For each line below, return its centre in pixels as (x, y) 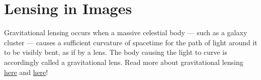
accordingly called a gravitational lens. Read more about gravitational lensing (124, 62)
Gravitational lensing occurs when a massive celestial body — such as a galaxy (126, 32)
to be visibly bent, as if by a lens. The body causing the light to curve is (116, 52)
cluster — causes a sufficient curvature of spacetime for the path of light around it (131, 42)
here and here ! (26, 72)
